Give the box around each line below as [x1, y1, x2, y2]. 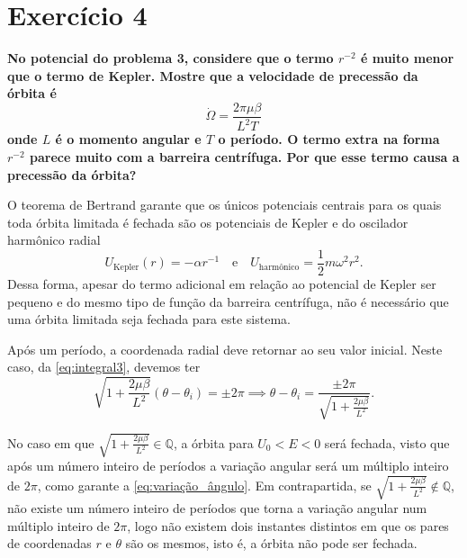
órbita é [7, 84, 57, 103]
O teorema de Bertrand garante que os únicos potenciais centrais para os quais [7, 195, 442, 214]
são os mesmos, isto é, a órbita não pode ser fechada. [125, 534, 418, 553]
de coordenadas [7, 534, 92, 553]
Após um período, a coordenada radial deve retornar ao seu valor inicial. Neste [7, 339, 443, 358]
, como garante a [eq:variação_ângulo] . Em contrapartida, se [37, 475, 372, 494]
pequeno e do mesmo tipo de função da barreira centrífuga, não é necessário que [7, 292, 449, 310]
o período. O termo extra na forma [218, 130, 440, 148]
